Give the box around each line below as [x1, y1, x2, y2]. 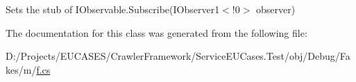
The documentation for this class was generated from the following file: [6, 25, 307, 40]
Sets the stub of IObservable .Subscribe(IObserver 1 [6, 2, 220, 16]
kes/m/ [6, 62, 37, 76]
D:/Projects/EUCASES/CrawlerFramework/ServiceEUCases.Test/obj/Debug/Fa [6, 49, 350, 63]
